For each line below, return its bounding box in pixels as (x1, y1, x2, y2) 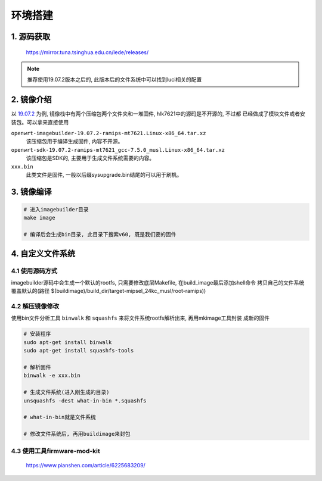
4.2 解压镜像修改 (11, 302, 60, 311)
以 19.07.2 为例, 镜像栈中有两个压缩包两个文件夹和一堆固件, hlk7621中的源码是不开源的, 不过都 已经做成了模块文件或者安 (11, 110, 305, 117)
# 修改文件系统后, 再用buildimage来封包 (23, 430, 131, 438)
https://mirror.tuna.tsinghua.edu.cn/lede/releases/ (26, 48, 149, 56)
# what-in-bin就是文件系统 (23, 414, 97, 421)
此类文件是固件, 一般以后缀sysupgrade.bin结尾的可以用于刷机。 (26, 171, 182, 178)
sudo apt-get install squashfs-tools (23, 347, 134, 354)
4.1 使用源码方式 (11, 267, 58, 275)
